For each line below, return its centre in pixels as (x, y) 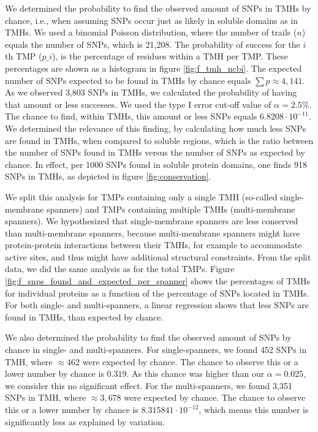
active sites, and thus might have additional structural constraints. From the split (158, 256)
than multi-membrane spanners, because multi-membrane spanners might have (153, 233)
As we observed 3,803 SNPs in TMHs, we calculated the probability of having (151, 92)
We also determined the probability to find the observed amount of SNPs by (148, 337)
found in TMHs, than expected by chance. (84, 316)
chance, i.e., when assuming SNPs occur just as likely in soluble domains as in (152, 20)
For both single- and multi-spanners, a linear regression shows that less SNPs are (157, 305)
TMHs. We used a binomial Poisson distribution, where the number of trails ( (151, 32)
